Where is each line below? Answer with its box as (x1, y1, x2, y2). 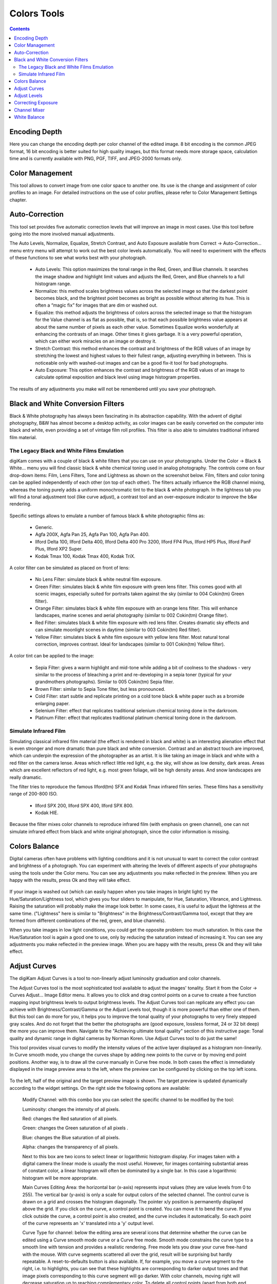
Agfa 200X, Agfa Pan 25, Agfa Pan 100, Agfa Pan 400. (35, 532, 150, 538)
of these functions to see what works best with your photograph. (9, 255, 147, 261)
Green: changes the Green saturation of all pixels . (22, 1125, 128, 1131)
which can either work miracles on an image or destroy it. (35, 338, 156, 344)
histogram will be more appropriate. (22, 1175, 98, 1181)
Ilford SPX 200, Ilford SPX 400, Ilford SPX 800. (35, 802, 133, 808)
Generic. (35, 524, 53, 531)
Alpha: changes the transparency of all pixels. (22, 1144, 119, 1150)
